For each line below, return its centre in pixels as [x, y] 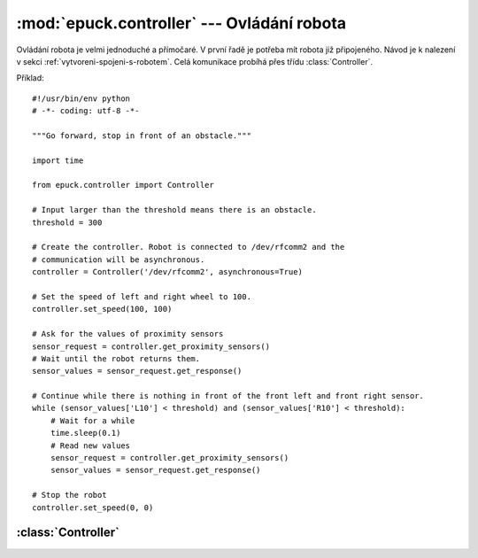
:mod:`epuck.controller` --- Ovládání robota [181, 23]
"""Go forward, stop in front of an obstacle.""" [142, 136]
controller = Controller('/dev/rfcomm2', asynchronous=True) [167, 272]
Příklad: [30, 78]
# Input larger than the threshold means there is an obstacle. [175, 210]
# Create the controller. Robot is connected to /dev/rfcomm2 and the [189, 247]
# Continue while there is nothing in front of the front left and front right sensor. [228, 396]
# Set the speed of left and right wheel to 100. [142, 296]
